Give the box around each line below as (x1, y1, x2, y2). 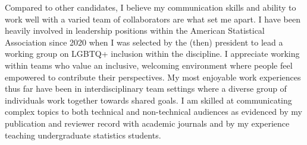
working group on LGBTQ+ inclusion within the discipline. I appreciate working (5, 47, 300, 60)
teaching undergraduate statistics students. (5, 128, 161, 141)
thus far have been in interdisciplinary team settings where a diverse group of (5, 82, 287, 95)
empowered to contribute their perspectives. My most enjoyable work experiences (5, 70, 301, 83)
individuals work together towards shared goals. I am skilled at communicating (5, 94, 292, 106)
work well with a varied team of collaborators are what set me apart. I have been (5, 12, 300, 25)
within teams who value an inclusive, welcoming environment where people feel (5, 59, 293, 71)
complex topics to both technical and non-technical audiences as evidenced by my (5, 105, 302, 118)
